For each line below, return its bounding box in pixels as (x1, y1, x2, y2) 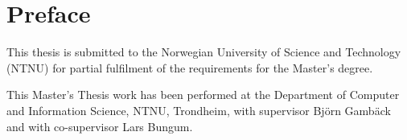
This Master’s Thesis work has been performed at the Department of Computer (6, 86, 400, 103)
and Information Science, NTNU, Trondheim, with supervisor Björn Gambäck (6, 101, 391, 118)
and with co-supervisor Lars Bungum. (6, 117, 193, 134)
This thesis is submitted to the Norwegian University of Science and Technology (6, 43, 401, 60)
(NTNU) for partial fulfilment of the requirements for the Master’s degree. (6, 59, 373, 76)
